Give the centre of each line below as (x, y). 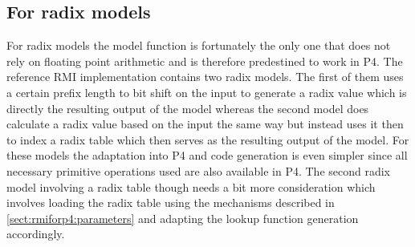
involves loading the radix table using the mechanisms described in (171, 202)
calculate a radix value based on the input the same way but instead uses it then (205, 124)
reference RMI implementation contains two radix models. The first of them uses (205, 77)
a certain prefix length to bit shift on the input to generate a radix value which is (207, 92)
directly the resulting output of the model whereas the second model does (188, 108)
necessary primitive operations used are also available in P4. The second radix (199, 170)
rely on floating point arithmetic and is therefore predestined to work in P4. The (205, 61)
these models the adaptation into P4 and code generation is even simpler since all (207, 155)
